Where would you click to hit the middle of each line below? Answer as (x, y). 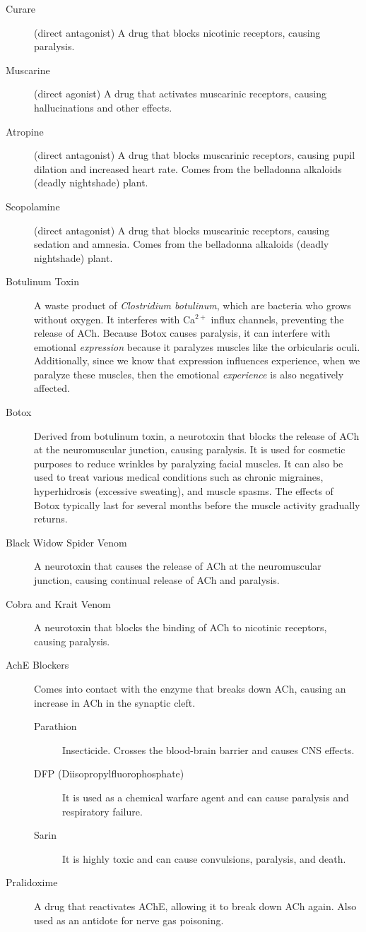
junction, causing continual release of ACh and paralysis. (157, 580)
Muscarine (28, 70)
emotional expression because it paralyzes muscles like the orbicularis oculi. (197, 346)
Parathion (55, 726)
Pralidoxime (32, 882)
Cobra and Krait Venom (58, 603)
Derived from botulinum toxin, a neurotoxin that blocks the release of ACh (197, 435)
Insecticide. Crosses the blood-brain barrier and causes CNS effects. (208, 749)
